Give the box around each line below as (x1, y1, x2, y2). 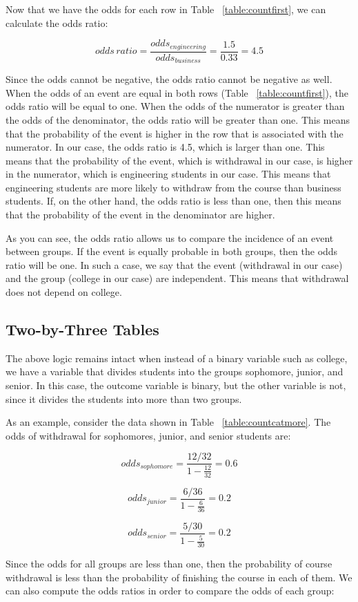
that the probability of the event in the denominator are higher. (6, 207, 275, 222)
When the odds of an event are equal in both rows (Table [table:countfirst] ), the (6, 85, 348, 100)
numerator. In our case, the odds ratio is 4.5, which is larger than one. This (6, 140, 325, 154)
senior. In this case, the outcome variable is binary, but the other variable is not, (6, 378, 346, 393)
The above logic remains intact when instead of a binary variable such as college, (6, 350, 348, 365)
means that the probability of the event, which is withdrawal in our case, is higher (6, 153, 353, 167)
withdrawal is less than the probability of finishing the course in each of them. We (6, 570, 352, 584)
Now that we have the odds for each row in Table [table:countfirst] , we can (6, 2, 326, 16)
